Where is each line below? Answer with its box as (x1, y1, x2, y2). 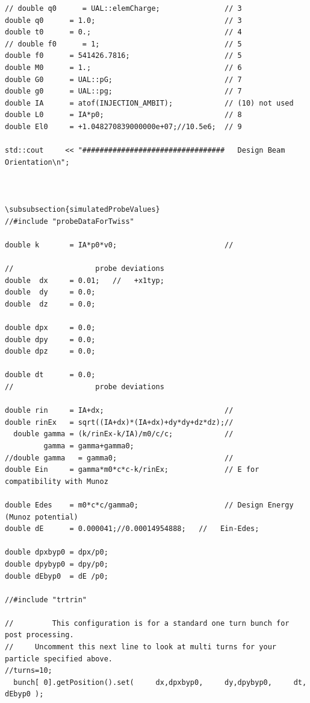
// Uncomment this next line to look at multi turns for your (5, 643, 277, 652)
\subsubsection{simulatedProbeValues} (5, 205, 160, 214)
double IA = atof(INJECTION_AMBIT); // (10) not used (5, 98, 294, 107)
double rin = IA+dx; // (5, 406, 234, 415)
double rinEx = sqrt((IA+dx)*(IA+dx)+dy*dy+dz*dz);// (5, 418, 234, 427)
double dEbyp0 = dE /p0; (5, 571, 108, 581)
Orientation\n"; (5, 157, 70, 167)
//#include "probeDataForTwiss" (5, 217, 134, 226)
